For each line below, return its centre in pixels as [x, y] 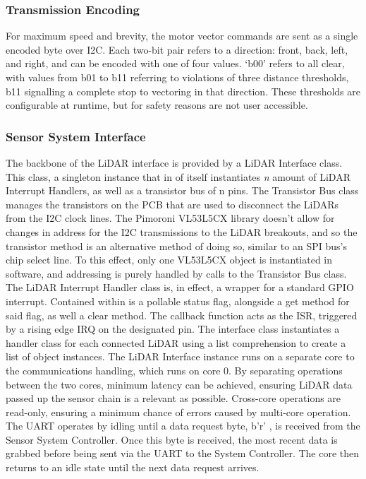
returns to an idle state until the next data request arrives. [133, 467]
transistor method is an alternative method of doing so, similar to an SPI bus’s [176, 246]
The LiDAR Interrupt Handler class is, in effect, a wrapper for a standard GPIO [180, 287]
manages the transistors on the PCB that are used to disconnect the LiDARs [172, 204]
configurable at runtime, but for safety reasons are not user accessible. [157, 105]
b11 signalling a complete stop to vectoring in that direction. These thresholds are [183, 91]
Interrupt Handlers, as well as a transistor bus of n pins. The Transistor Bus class [182, 190]
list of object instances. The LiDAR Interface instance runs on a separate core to [180, 356]
